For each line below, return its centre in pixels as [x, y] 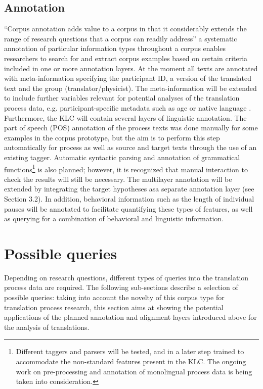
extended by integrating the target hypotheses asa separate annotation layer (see [129, 189]
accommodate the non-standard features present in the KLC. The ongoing [131, 361]
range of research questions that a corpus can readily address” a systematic [121, 38]
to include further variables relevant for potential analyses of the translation [122, 98]
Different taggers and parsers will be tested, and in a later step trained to [130, 351]
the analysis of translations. [47, 327]
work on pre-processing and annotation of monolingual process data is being [134, 371]
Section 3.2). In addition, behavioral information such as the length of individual [129, 198]
